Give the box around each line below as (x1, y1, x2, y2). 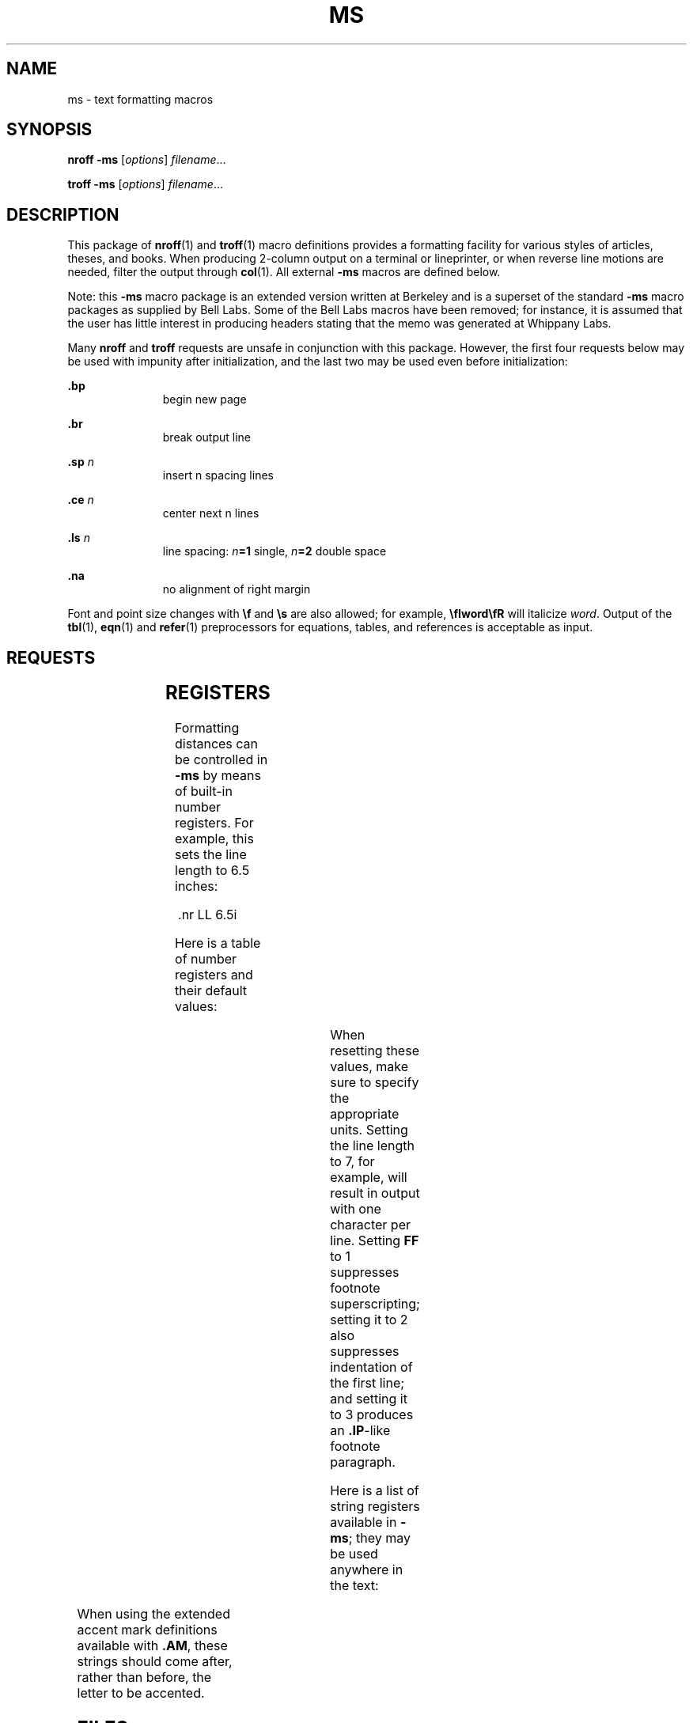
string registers (330, 1498, 420, 1515)
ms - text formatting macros (67, 92, 214, 106)
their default (175, 983, 248, 999)
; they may (348, 1530, 411, 1547)
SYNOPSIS (6, 119, 93, 140)
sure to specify (330, 1074, 419, 1091)
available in (330, 1514, 397, 1531)
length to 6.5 (175, 862, 250, 879)
